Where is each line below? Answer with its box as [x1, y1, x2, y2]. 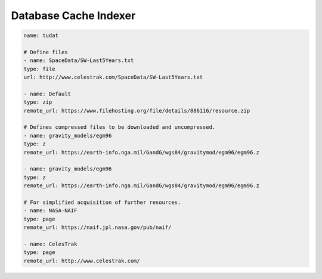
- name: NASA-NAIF [23, 207, 78, 214]
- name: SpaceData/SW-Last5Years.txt [23, 57, 134, 64]
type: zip [23, 99, 52, 106]
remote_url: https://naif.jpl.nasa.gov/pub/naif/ [23, 224, 172, 231]
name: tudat [23, 32, 59, 39]
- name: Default [23, 90, 72, 97]
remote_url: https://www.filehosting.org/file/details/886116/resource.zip [23, 107, 250, 114]
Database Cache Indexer [11, 9, 136, 22]
